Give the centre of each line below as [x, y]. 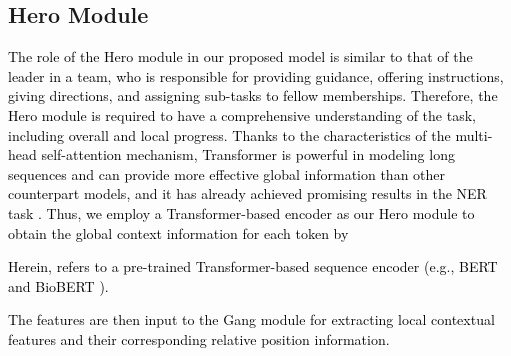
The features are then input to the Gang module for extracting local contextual [251, 319]
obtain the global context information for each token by [178, 232]
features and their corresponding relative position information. [199, 338]
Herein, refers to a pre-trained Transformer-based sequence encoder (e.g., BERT [253, 266]
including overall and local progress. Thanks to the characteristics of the [229, 134]
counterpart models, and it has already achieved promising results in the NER [247, 193]
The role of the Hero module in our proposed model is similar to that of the [240, 56]
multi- [474, 134]
